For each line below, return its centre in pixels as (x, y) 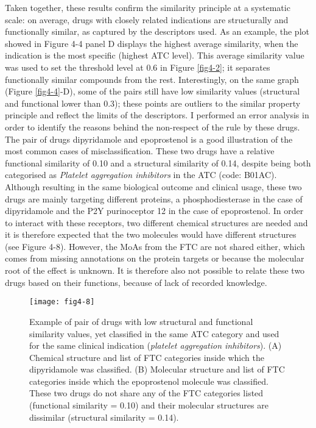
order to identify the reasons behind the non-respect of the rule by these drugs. (153, 127)
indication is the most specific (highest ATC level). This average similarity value (155, 55)
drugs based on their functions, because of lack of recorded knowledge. (136, 282)
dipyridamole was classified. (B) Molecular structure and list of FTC (157, 369)
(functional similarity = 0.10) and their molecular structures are (149, 405)
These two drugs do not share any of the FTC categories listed (146, 393)
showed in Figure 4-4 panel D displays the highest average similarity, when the (152, 43)
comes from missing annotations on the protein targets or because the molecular (155, 258)
